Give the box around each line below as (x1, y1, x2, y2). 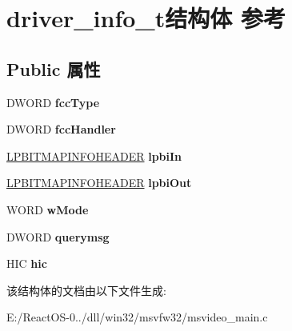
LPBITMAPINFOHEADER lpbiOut (6, 174, 192, 191)
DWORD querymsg (6, 228, 110, 245)
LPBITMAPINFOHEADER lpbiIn (6, 147, 182, 164)
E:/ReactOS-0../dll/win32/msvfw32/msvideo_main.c (6, 309, 268, 325)
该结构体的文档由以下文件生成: (6, 281, 166, 298)
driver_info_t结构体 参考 (6, 2, 286, 34)
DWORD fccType (6, 94, 100, 110)
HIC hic (6, 255, 47, 272)
